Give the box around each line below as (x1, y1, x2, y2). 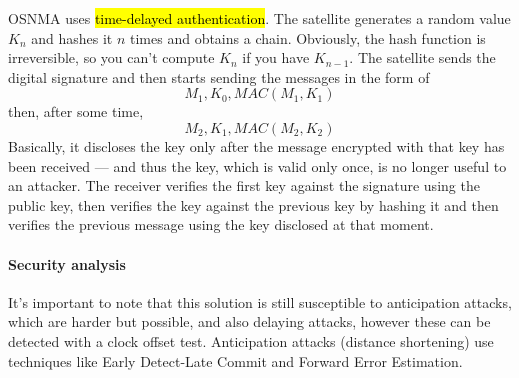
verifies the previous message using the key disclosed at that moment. (8, 214, 434, 235)
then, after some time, (8, 101, 144, 122)
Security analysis (8, 253, 126, 274)
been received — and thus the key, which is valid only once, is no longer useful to (8, 155, 507, 176)
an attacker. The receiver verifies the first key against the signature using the (8, 175, 480, 196)
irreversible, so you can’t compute (8, 47, 215, 68)
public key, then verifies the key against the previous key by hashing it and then (8, 194, 499, 215)
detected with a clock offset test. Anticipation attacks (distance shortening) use (8, 330, 494, 351)
